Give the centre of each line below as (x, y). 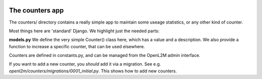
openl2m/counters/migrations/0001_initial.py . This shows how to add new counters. (93, 71)
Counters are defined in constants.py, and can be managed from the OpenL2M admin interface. (105, 55)
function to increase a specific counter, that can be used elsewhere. (77, 46)
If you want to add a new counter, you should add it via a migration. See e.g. (85, 64)
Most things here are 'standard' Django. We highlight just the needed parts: (84, 31)
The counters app (36, 10)
